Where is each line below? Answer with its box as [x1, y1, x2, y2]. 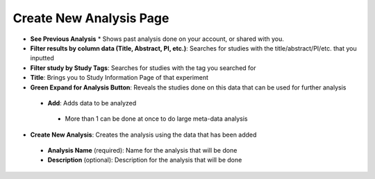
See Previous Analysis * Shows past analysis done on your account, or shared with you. [30, 35, 285, 43]
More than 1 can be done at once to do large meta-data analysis [65, 114, 248, 123]
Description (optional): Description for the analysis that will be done [47, 156, 242, 164]
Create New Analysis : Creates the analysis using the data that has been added [30, 130, 257, 139]
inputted [30, 54, 55, 62]
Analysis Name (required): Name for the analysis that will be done [47, 146, 237, 155]
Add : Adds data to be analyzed [47, 99, 137, 107]
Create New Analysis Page [12, 10, 169, 26]
